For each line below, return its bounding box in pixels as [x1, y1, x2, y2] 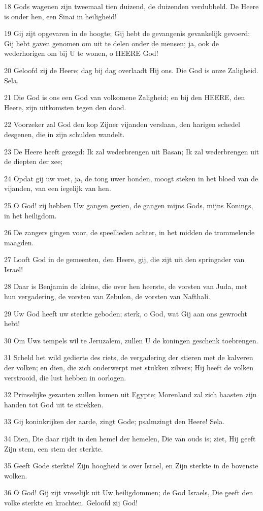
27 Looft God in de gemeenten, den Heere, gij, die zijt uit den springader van [4, 254, 245, 265]
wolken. [4, 470, 27, 481]
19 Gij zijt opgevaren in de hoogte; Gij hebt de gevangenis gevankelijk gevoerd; [4, 28, 250, 39]
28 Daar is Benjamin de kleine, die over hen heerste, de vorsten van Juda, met [4, 281, 248, 292]
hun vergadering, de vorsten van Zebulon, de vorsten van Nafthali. [4, 291, 210, 302]
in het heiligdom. [4, 210, 57, 220]
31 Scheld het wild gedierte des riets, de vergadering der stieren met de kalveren [4, 352, 253, 363]
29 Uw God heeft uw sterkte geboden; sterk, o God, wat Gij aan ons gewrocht [4, 308, 247, 318]
